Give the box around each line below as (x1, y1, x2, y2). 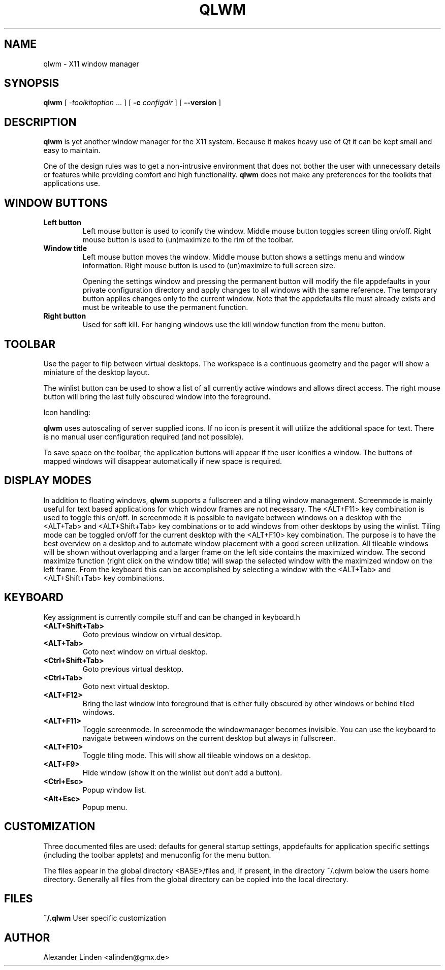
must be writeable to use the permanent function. (82, 303, 248, 312)
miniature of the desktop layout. (43, 367, 150, 377)
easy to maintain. (43, 146, 101, 155)
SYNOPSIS (4, 77, 59, 90)
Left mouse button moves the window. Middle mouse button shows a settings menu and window (82, 253, 405, 262)
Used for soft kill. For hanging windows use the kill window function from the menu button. (82, 320, 386, 329)
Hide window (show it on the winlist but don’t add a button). (82, 768, 282, 777)
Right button (43, 311, 86, 321)
